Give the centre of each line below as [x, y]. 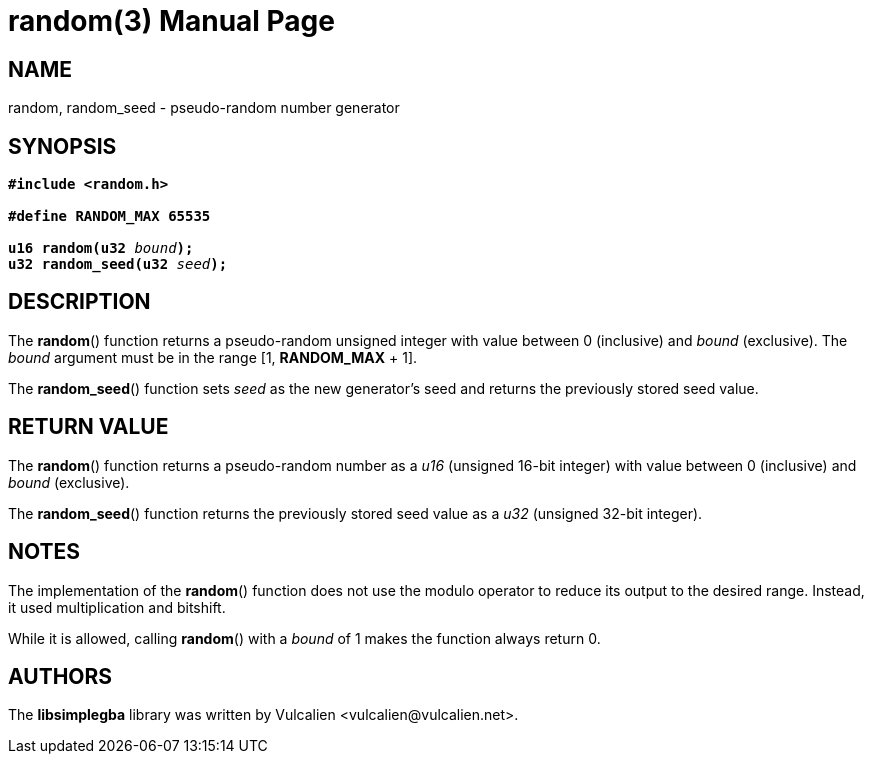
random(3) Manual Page [171, 21]
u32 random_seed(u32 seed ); [118, 264]
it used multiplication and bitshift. [117, 607]
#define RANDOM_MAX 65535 [109, 216]
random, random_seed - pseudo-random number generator [204, 108]
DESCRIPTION [79, 302]
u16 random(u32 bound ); [101, 248]
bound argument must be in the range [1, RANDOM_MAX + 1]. [213, 357]
